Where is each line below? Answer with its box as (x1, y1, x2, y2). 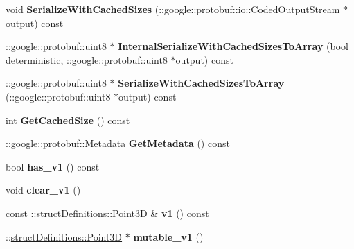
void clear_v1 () (6, 182, 81, 197)
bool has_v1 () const (6, 159, 100, 173)
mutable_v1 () (133, 229, 204, 243)
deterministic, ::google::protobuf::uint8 (6, 52, 168, 67)
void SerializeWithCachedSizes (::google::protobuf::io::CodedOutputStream (6, 2, 340, 16)
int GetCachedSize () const (6, 112, 130, 127)
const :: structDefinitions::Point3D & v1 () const (6, 205, 209, 220)
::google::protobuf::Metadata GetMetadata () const (6, 136, 230, 151)
